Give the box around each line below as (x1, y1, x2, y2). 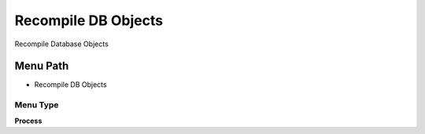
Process (14, 116, 42, 125)
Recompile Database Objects (14, 39, 109, 49)
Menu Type (14, 100, 59, 110)
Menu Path (14, 60, 69, 73)
